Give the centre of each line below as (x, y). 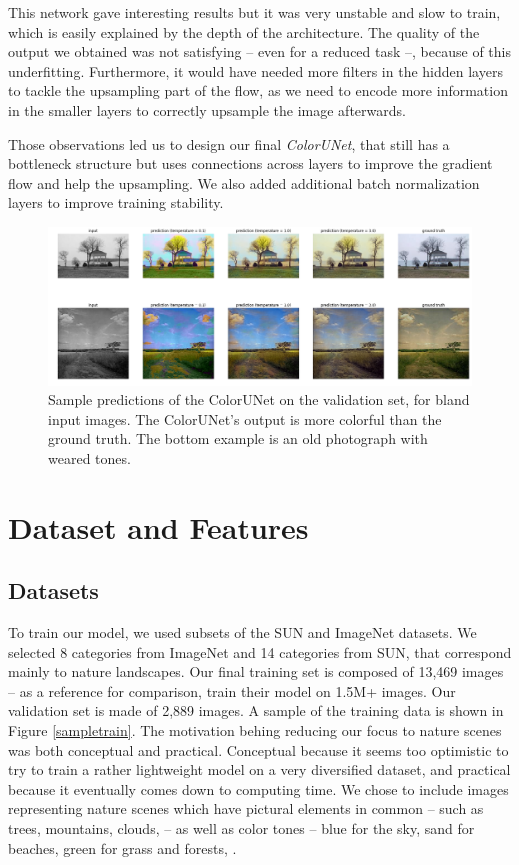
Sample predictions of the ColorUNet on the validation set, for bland (259, 399)
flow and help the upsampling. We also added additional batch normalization (244, 182)
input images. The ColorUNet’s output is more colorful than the (245, 418)
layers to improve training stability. (116, 202)
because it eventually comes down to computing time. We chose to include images (258, 788)
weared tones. (89, 457)
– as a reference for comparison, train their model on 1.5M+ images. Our (232, 690)
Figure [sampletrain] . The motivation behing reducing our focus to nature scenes (255, 730)
